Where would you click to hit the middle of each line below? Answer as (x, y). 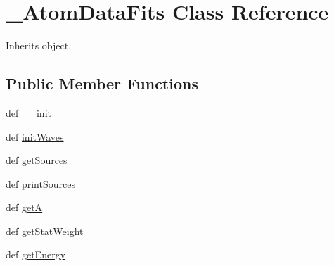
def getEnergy (36, 254)
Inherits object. (39, 45)
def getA (24, 207)
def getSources (37, 160)
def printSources (40, 183)
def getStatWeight (45, 230)
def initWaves (35, 136)
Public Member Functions (102, 83)
